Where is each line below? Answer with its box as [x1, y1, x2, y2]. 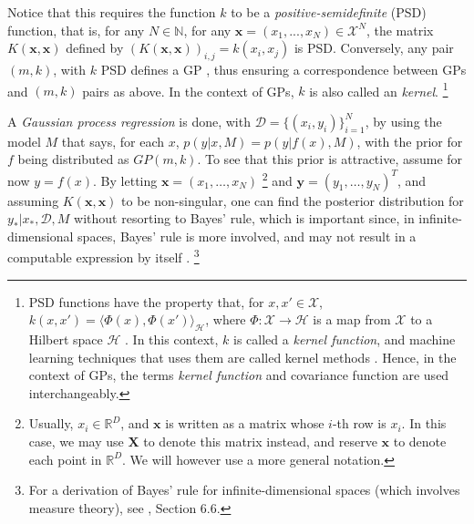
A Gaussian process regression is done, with [7, 111, 251, 130]
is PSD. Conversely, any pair [294, 38, 454, 57]
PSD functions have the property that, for [28, 292, 264, 311]
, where [205, 310, 246, 329]
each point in [28, 449, 102, 468]
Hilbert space [28, 330, 103, 349]
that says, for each [61, 131, 165, 150]
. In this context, [125, 330, 219, 349]
